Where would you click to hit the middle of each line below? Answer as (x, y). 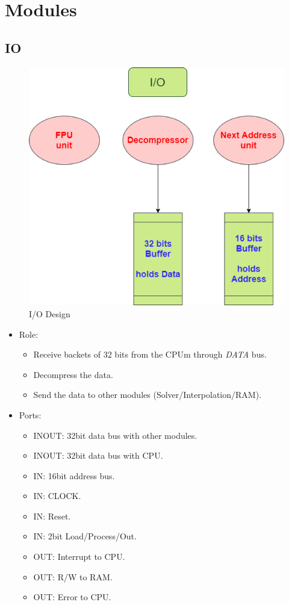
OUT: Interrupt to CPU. (79, 557)
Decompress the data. (73, 374)
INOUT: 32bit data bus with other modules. (115, 435)
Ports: (30, 414)
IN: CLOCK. (57, 496)
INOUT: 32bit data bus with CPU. (98, 455)
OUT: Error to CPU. (72, 597)
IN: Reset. (52, 516)
